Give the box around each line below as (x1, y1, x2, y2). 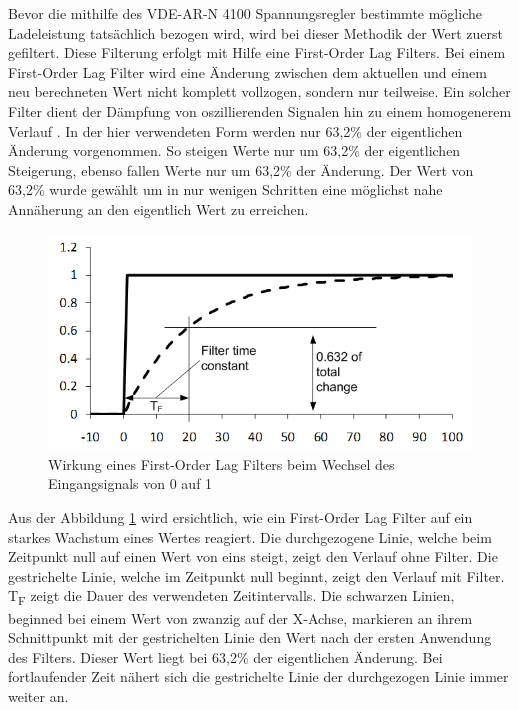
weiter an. (8, 685, 69, 706)
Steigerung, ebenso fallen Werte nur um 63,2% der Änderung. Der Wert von (8, 159, 474, 180)
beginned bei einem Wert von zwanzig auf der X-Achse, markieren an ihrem (8, 607, 473, 628)
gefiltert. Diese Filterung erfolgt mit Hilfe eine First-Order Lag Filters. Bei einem (8, 42, 506, 63)
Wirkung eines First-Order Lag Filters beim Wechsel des (48, 453, 395, 474)
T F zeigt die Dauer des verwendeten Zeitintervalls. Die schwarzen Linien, (8, 585, 455, 609)
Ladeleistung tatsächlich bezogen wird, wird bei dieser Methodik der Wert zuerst (8, 22, 504, 43)
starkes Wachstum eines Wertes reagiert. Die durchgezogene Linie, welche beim (8, 526, 492, 547)
